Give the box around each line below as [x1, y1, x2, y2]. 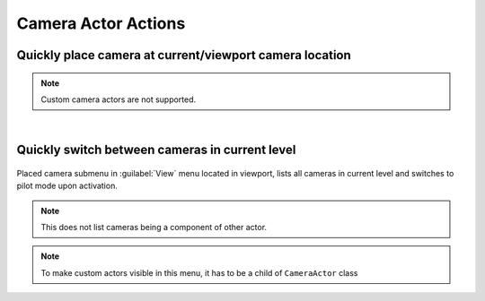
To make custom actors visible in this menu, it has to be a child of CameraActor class [40, 267, 358, 278]
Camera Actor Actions [16, 13, 186, 33]
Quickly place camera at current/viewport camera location [16, 47, 352, 63]
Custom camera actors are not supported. [40, 94, 197, 105]
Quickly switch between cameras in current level [16, 142, 296, 158]
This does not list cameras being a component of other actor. [40, 221, 268, 232]
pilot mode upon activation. [16, 180, 119, 192]
